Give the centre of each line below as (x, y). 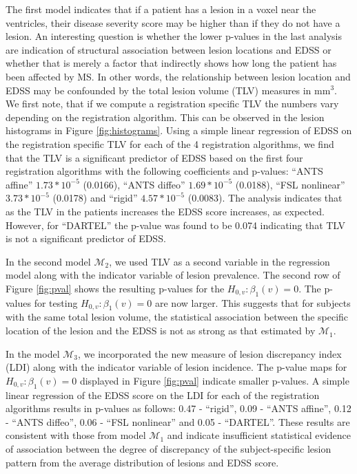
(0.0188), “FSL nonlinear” (290, 184)
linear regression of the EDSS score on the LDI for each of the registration (163, 395)
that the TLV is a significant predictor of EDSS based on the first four (154, 157)
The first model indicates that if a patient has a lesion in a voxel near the (161, 9)
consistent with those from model (76, 435)
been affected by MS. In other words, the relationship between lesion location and (178, 76)
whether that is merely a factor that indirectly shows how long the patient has (171, 63)
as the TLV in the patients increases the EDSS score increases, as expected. (165, 211)
